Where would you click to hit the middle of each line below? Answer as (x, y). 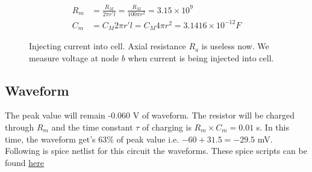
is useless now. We (235, 46)
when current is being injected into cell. (201, 57)
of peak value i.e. (148, 139)
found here (25, 162)
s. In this (273, 127)
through (20, 127)
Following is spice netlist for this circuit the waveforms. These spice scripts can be (156, 151)
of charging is (167, 127)
